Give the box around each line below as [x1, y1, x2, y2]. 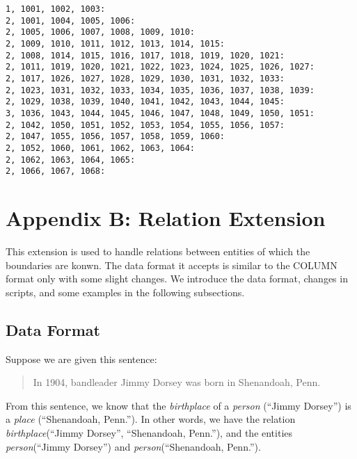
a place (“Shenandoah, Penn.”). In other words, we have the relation [6, 412, 296, 426]
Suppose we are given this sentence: [6, 351, 157, 366]
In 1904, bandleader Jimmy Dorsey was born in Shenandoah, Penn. [33, 375, 321, 389]
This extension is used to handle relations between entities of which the [6, 243, 310, 258]
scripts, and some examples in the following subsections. [6, 284, 245, 299]
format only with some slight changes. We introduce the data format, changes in [6, 271, 348, 286]
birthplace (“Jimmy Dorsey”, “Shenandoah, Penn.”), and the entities [6, 425, 293, 440]
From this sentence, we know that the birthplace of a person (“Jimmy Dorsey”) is [6, 398, 351, 412]
